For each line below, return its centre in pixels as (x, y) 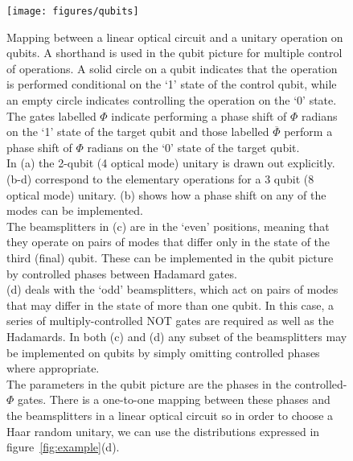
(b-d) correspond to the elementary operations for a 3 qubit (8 (160, 179)
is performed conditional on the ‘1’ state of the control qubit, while (172, 84)
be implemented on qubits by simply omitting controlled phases (163, 352)
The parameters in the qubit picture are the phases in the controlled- (177, 383)
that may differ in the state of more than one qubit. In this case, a (170, 305)
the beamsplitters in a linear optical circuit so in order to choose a (170, 415)
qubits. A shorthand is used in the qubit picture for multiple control (174, 53)
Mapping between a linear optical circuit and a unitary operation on (175, 37)
